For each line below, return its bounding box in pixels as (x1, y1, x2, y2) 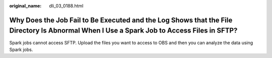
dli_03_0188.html (49, 3, 84, 8)
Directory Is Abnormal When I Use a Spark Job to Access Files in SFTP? (9, 26, 238, 35)
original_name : (9, 3, 42, 8)
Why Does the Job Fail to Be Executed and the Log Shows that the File (9, 15, 233, 24)
